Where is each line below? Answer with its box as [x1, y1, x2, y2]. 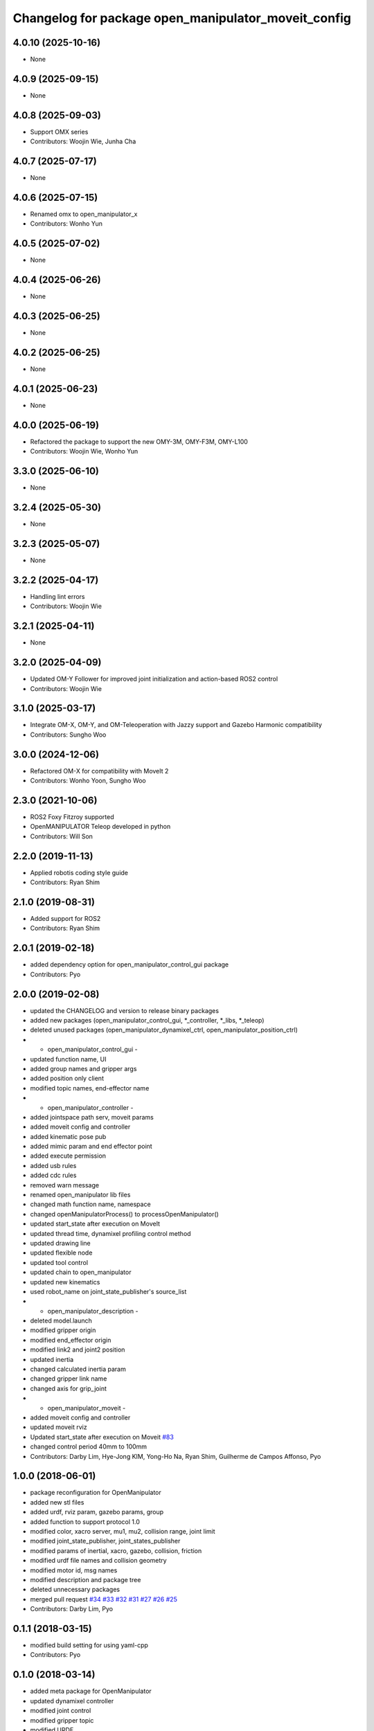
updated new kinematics [30, 1277, 100, 1286]
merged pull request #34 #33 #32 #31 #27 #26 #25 [30, 1595, 178, 1603]
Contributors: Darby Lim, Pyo [30, 1605, 114, 1613]
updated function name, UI [30, 1055, 107, 1063]
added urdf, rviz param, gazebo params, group [30, 1508, 164, 1516]
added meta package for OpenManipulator [30, 1687, 152, 1696]
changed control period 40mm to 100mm [30, 1442, 148, 1451]
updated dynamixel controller [30, 1696, 114, 1705]
